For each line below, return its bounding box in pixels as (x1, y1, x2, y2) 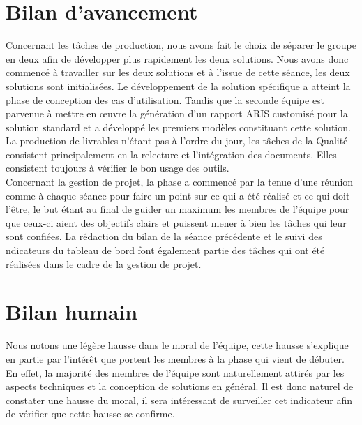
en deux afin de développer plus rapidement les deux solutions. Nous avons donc (6, 51, 349, 66)
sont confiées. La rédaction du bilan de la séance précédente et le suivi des (6, 229, 322, 244)
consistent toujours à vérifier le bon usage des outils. (6, 161, 229, 175)
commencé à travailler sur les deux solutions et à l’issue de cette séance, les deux (6, 65, 350, 80)
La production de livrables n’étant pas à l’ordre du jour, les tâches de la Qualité (6, 133, 348, 148)
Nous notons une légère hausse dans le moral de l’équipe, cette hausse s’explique (6, 338, 349, 352)
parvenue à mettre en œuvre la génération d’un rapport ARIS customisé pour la (6, 106, 348, 121)
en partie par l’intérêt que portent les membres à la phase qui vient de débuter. (6, 351, 345, 366)
